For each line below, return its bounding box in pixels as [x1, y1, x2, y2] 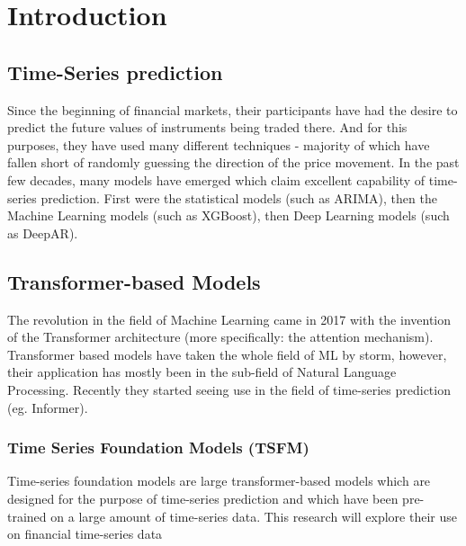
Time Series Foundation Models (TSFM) [7, 436, 309, 459]
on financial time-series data [7, 524, 163, 543]
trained [7, 506, 47, 525]
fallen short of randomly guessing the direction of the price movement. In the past [7, 153, 460, 172]
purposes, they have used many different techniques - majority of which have [7, 135, 430, 154]
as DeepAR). [7, 223, 78, 242]
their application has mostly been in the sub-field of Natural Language [7, 363, 397, 381]
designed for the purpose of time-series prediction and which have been [7, 488, 399, 507]
